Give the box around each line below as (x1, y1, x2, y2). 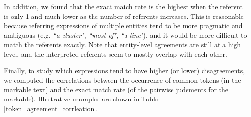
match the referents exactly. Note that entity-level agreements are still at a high (4, 39, 241, 50)
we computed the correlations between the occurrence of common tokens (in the (4, 75, 241, 85)
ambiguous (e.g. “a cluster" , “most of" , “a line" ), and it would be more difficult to (4, 30, 247, 40)
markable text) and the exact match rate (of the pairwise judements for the (4, 84, 229, 94)
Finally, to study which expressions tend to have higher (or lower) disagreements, (4, 65, 245, 75)
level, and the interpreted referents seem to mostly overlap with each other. (4, 49, 227, 59)
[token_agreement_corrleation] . (4, 103, 98, 113)
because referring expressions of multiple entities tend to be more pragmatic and (4, 20, 243, 31)
